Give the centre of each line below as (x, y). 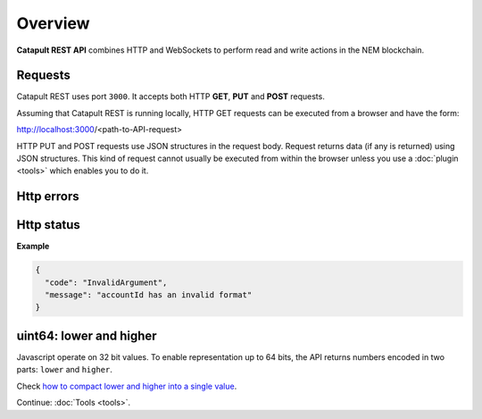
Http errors (48, 197)
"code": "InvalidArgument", (106, 282)
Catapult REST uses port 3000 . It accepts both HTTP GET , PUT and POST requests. (170, 96)
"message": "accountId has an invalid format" (149, 295)
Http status (48, 225)
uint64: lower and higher (87, 335)
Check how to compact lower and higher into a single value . (127, 386)
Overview (53, 23)
